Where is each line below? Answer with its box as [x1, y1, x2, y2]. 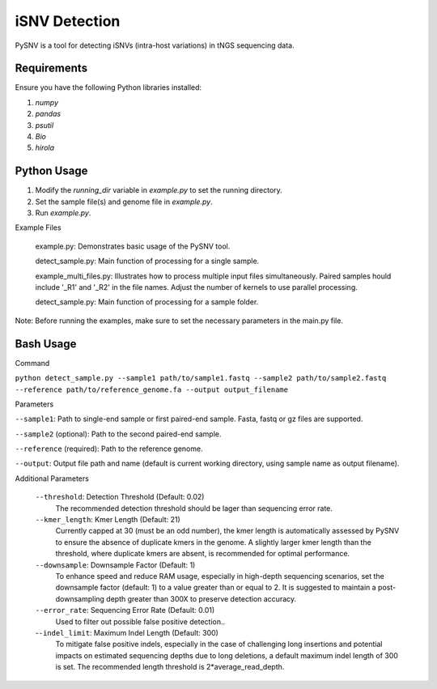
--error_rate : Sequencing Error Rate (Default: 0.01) [35, 606, 215, 615]
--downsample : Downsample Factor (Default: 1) [35, 559, 196, 570]
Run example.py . [35, 208, 91, 218]
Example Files [15, 223, 62, 232]
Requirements [15, 62, 88, 75]
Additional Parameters [15, 474, 89, 483]
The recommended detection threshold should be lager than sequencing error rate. [55, 503, 333, 513]
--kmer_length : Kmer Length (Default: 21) [35, 515, 181, 525]
